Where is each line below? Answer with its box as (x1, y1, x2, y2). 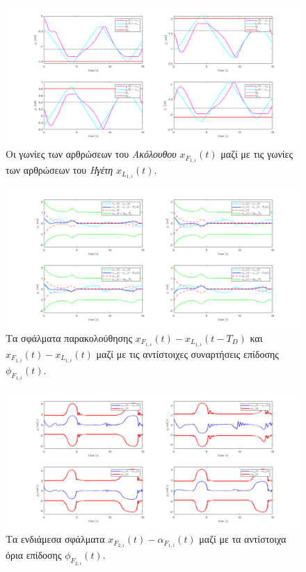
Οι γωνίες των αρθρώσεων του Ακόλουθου (6, 147, 177, 161)
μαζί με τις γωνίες (220, 147, 293, 161)
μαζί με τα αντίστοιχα (199, 532, 287, 546)
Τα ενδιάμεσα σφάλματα (6, 532, 105, 546)
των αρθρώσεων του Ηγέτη (6, 163, 113, 177)
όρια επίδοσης (6, 548, 62, 562)
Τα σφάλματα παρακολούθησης (6, 330, 132, 345)
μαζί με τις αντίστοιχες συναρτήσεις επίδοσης (96, 346, 279, 361)
